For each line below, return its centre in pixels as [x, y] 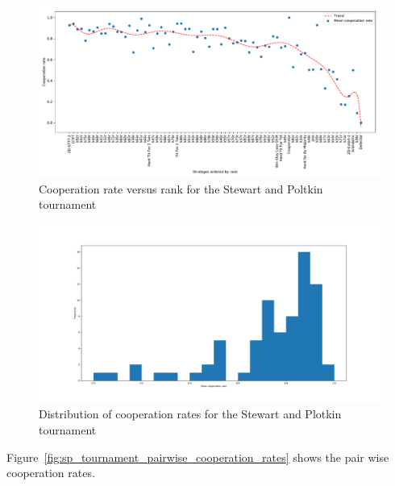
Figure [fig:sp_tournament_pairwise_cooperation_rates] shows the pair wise [198, 457]
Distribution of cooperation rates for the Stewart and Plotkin [190, 414]
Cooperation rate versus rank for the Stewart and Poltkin [181, 188]
